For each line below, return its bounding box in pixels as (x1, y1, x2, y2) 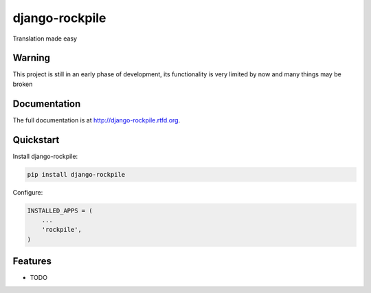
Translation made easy (12, 34, 78, 43)
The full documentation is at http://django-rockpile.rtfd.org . (12, 116, 181, 124)
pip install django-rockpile (27, 171, 126, 178)
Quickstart (12, 134, 60, 146)
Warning (12, 52, 51, 64)
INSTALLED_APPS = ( (27, 206, 93, 215)
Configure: (12, 188, 43, 196)
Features (12, 255, 52, 268)
